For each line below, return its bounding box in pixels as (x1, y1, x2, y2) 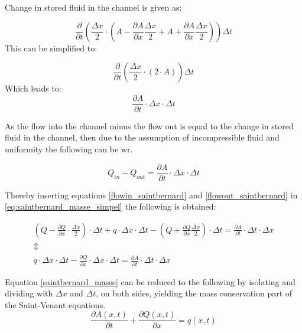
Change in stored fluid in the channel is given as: (5, 1, 182, 13)
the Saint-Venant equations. (5, 298, 106, 311)
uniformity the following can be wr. (5, 143, 133, 155)
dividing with (5, 287, 53, 299)
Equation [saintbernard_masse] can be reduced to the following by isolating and (5, 275, 295, 288)
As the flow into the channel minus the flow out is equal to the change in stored (5, 119, 294, 132)
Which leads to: (5, 82, 61, 94)
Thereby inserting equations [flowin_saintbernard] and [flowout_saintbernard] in (5, 188, 298, 201)
